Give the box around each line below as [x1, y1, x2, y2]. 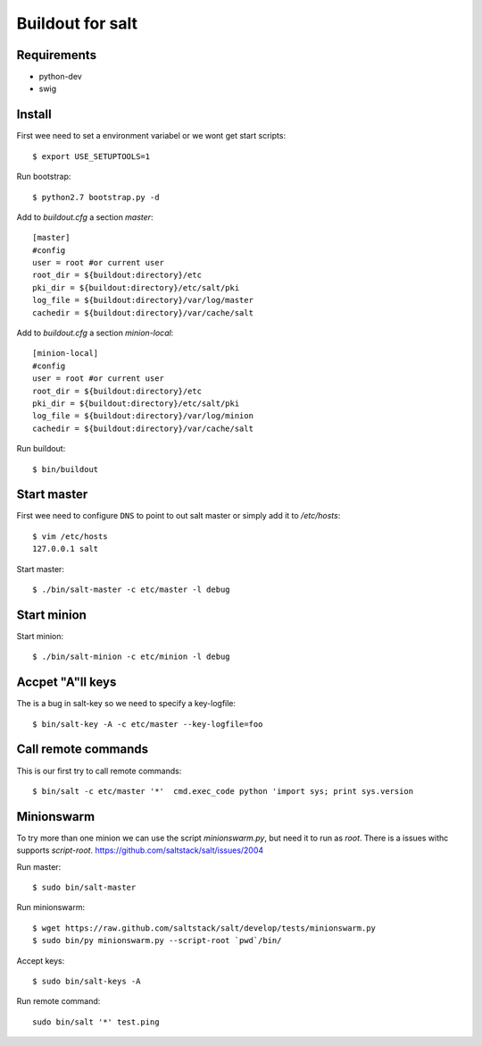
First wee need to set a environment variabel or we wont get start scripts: [16, 131, 286, 141]
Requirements [16, 47, 97, 63]
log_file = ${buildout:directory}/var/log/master [32, 295, 254, 306]
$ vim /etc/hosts [32, 531, 108, 541]
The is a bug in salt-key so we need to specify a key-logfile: [16, 698, 237, 709]
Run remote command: [16, 996, 101, 1007]
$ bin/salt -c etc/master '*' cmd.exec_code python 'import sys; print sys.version [32, 786, 414, 796]
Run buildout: [16, 443, 66, 454]
